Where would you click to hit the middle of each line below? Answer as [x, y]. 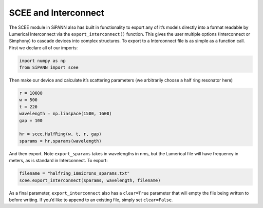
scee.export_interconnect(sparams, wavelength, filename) [90, 180]
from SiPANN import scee [49, 68]
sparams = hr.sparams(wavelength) [60, 141]
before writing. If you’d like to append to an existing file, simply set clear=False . [91, 200]
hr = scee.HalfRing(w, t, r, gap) [60, 134]
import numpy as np [42, 61]
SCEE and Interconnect [57, 13]
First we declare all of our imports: [43, 48]
